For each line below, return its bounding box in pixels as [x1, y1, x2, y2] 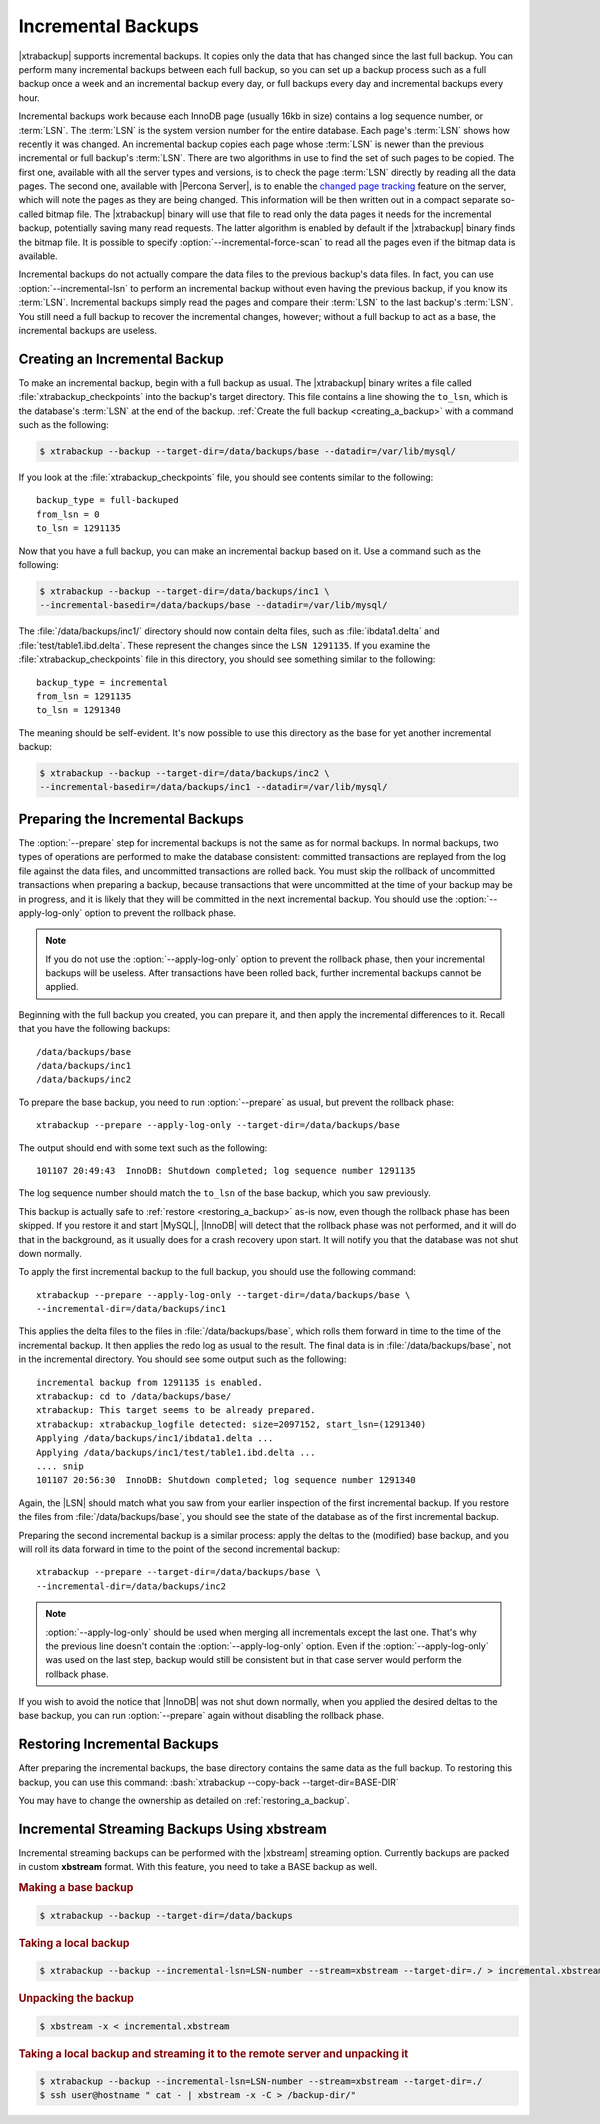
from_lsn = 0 [36, 508, 100, 520]
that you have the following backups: [18, 1023, 171, 1035]
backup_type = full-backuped [36, 495, 179, 506]
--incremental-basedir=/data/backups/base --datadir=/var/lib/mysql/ [39, 600, 388, 611]
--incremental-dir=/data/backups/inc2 [36, 1580, 227, 1592]
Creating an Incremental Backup [18, 350, 224, 367]
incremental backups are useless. [18, 324, 158, 336]
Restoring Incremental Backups [18, 1736, 219, 1753]
